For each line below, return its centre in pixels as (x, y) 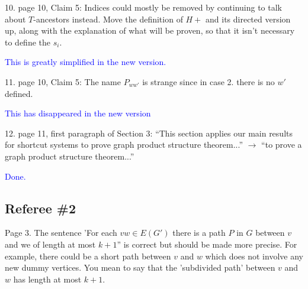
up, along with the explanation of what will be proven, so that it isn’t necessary (150, 30)
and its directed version (248, 19)
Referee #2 (40, 208)
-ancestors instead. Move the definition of (108, 19)
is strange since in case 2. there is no (208, 81)
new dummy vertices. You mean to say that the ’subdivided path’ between (140, 267)
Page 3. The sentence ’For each (61, 233)
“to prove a (282, 144)
